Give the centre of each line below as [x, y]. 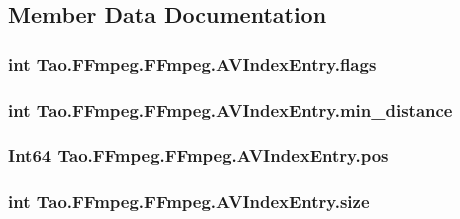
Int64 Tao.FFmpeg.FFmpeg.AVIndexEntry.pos [198, 155]
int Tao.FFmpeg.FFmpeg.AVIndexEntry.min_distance [230, 109]
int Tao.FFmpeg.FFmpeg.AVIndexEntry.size [189, 201]
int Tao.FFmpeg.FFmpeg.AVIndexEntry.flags [192, 63]
